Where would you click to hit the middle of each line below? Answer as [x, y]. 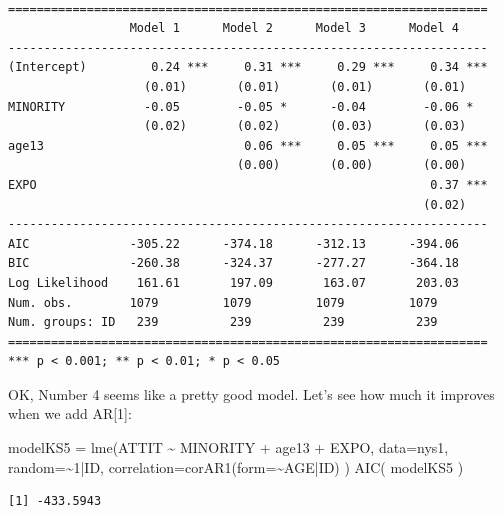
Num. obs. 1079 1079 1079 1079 [223, 302]
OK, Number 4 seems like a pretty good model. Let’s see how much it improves [251, 393]
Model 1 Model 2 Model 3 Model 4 [294, 28]
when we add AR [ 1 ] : [70, 413]
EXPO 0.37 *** [248, 184]
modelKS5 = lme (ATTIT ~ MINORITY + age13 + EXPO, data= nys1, [228, 447]
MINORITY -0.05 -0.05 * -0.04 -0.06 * [241, 106]
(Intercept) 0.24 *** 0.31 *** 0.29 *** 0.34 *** [248, 67]
